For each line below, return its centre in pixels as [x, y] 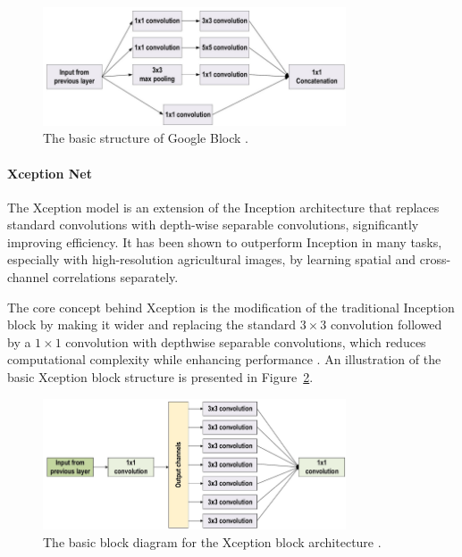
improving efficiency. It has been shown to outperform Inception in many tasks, [225, 241]
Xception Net [50, 173]
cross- [435, 259]
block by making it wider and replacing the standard [152, 324]
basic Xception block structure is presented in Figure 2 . [160, 377]
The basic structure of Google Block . [146, 138]
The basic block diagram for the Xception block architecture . [212, 541]
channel [28, 277]
